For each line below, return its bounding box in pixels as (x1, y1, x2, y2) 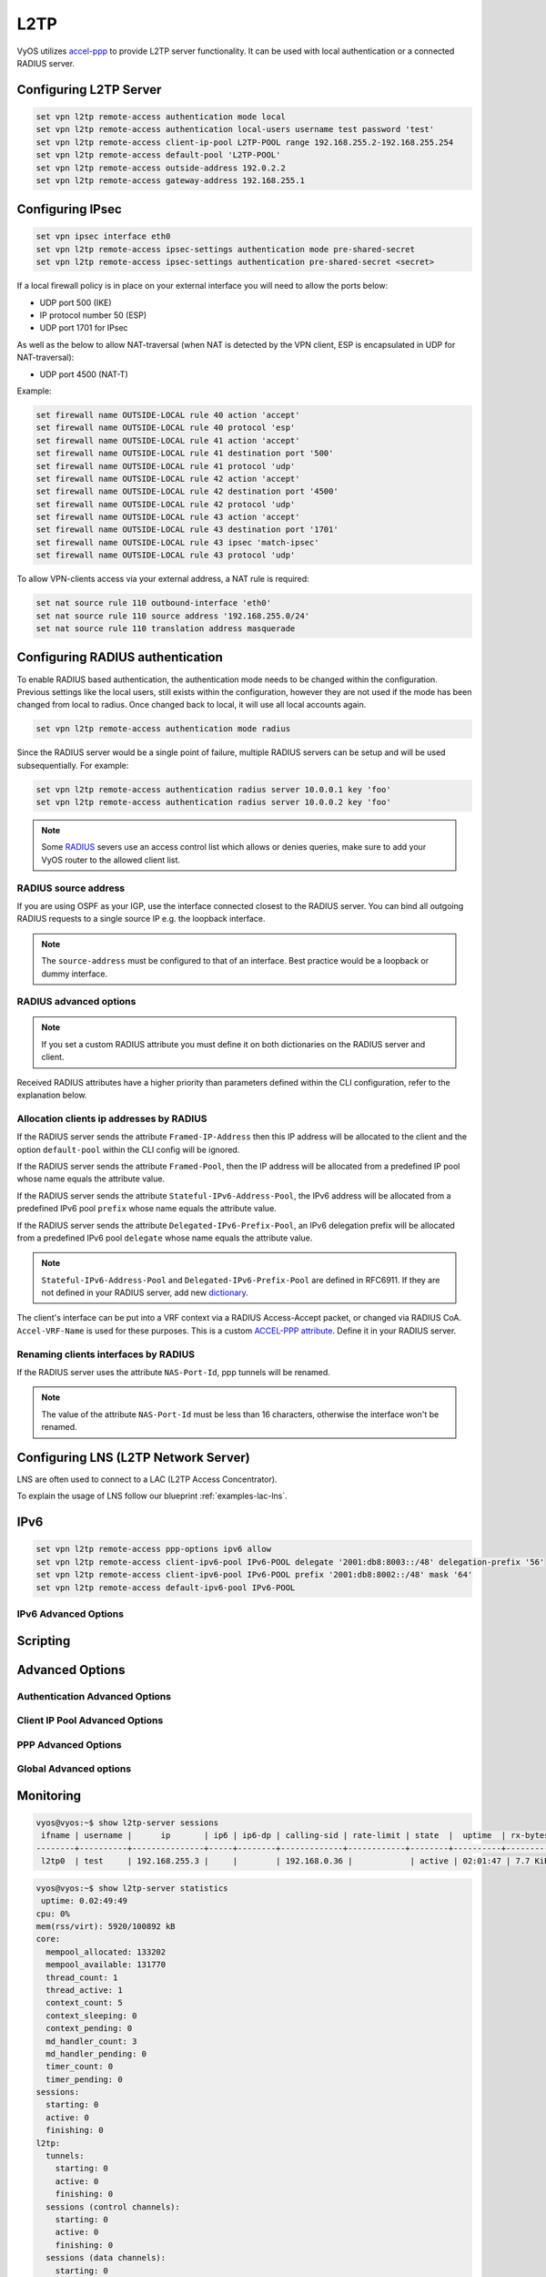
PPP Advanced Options (16, 1738, 122, 1751)
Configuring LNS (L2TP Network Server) (16, 1449, 250, 1465)
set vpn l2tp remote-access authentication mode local (35, 111, 286, 122)
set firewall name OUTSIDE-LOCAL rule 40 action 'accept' (35, 410, 300, 420)
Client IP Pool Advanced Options (16, 1714, 164, 1727)
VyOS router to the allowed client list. (41, 854, 181, 865)
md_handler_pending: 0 (45, 2048, 147, 2058)
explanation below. (16, 1089, 87, 1101)
